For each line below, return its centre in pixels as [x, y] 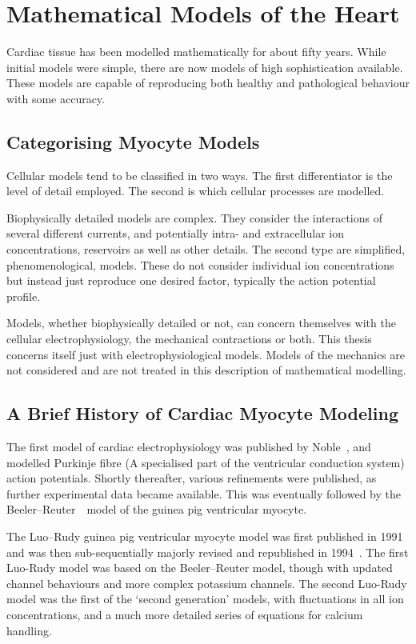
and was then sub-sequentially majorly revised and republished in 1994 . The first [208, 552]
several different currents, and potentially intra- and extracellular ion [176, 233]
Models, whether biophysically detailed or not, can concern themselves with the [201, 323]
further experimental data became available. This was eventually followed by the [204, 493]
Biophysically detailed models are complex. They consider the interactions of [194, 217]
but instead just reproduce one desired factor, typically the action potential [191, 280]
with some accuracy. [56, 98]
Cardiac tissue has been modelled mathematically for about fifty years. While [196, 52]
